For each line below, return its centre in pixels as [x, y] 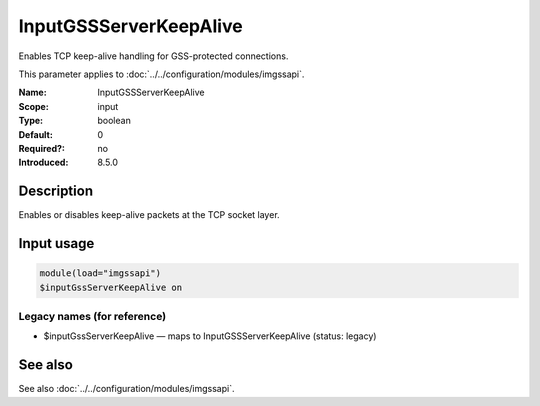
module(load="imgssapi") [100, 273]
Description [56, 191]
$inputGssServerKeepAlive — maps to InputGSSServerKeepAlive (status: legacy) [210, 336]
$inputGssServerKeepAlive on [111, 287]
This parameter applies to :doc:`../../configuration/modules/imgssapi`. [161, 74]
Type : [31, 121]
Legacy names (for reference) [92, 316]
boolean [114, 121]
